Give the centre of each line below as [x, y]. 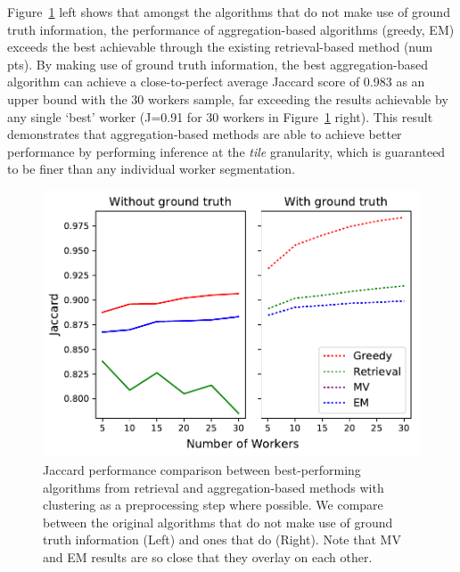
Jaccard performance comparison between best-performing [202, 469]
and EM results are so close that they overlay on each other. [208, 556]
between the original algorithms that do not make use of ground [218, 522]
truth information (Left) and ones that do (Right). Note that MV [222, 539]
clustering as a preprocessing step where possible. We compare [213, 505]
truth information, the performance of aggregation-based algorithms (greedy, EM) [231, 29]
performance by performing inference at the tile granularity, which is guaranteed [226, 151]
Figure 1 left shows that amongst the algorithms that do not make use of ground [229, 12]
